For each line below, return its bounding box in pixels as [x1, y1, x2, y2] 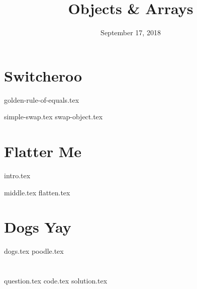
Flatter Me [4, 141, 81, 162]
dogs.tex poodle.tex [4, 246, 64, 256]
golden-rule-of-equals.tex [4, 94, 79, 105]
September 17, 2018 [101, 27, 161, 38]
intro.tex [4, 170, 31, 180]
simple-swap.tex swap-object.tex [4, 111, 103, 122]
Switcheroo [4, 65, 82, 86]
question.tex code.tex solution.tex [4, 275, 108, 286]
